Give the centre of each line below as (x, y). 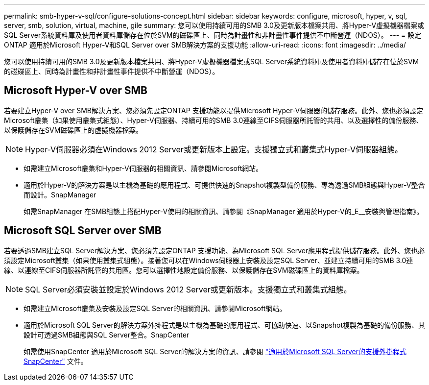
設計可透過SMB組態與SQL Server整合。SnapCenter (107, 335)
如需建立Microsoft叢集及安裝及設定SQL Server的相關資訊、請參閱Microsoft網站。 (155, 308)
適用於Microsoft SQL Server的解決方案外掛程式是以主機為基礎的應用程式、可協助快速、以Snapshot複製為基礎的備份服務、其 (225, 325)
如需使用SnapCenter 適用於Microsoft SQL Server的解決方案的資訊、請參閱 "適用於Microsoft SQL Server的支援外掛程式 (215, 351)
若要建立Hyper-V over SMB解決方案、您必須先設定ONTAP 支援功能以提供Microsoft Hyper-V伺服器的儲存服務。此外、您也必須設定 (214, 110)
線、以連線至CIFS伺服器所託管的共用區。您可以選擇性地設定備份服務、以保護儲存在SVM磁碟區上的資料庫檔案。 (184, 270)
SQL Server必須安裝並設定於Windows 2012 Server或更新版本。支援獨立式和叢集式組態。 (188, 289)
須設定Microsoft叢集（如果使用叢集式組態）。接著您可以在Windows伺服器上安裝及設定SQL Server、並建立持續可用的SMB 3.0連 (209, 260)
